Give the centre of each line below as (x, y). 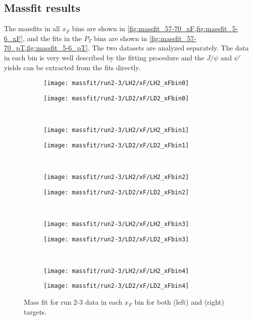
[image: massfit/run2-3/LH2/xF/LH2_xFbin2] (116, 177)
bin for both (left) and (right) (179, 302)
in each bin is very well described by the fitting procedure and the (104, 57)
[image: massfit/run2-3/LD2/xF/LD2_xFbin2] (116, 192)
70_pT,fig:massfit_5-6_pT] (46, 48)
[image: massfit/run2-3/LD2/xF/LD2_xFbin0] (116, 98)
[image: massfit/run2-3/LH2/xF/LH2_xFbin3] (116, 224)
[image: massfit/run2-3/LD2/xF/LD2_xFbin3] (116, 239)
